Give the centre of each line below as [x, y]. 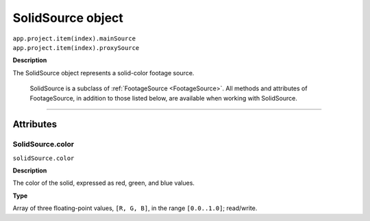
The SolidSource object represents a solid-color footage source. [103, 73]
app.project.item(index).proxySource [76, 48]
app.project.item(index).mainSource [74, 38]
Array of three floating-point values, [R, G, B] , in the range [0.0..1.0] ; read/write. [135, 208]
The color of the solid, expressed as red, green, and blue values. [104, 183]
